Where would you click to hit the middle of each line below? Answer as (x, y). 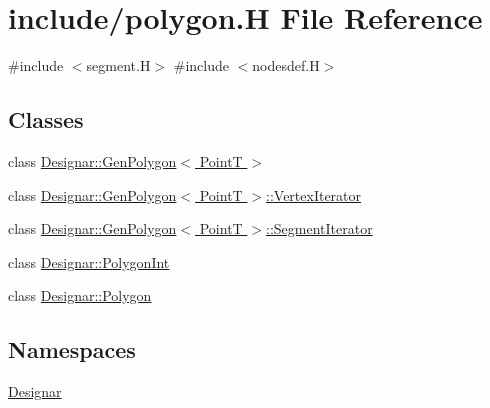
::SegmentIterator (319, 228)
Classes (46, 119)
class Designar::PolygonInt (89, 261)
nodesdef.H (286, 65)
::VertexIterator (314, 194)
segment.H (118, 65)
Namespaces (72, 349)
